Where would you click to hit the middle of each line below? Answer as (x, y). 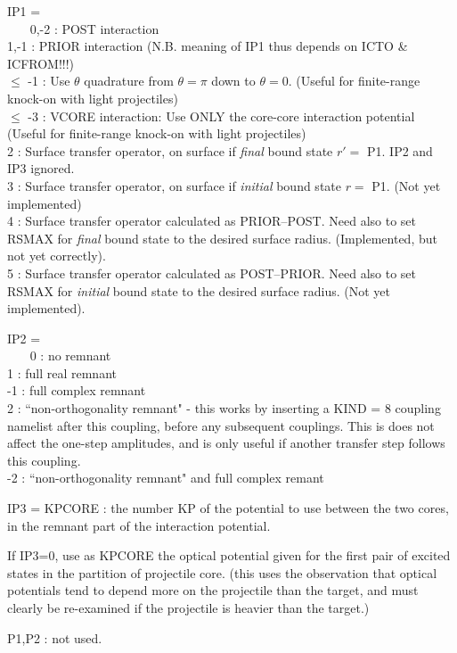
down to (233, 81)
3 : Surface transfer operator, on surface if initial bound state (174, 185)
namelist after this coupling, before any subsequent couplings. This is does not (221, 425)
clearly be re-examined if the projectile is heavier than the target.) (188, 608)
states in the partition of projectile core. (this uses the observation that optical (222, 572)
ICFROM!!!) (41, 63)
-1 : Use (49, 81)
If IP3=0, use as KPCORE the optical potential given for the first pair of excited (229, 555)
